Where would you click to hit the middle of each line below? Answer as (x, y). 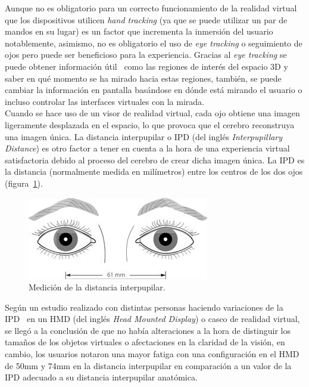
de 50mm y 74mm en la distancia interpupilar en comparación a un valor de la (148, 365)
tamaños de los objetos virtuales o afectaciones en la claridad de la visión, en (145, 342)
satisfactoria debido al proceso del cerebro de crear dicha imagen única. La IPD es (155, 160)
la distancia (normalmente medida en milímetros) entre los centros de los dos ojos (154, 171)
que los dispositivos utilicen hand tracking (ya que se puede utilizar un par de (146, 19)
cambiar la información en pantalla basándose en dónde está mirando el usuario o (154, 90)
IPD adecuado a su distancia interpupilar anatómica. (101, 377)
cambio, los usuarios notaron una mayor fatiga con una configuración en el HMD (152, 354)
